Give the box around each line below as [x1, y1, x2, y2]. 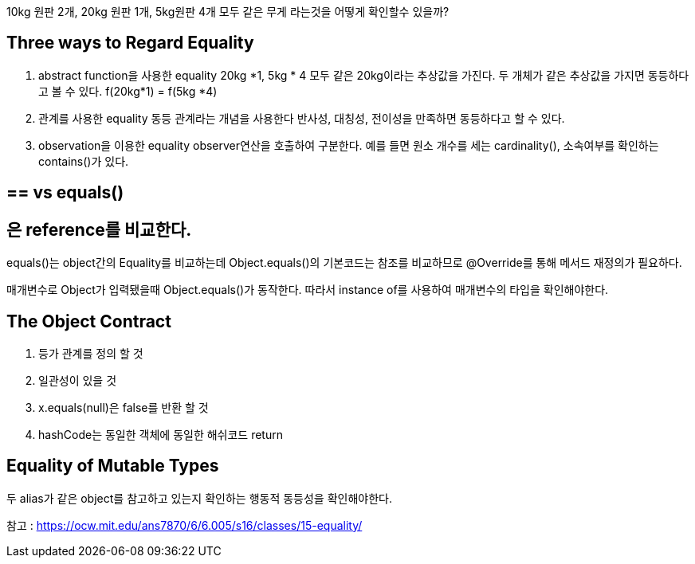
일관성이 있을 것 [38, 373, 117, 387]
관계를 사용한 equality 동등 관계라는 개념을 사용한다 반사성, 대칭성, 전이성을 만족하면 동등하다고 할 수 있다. [38, 111, 565, 125]
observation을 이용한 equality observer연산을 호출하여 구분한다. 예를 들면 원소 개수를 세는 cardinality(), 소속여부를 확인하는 [38, 138, 659, 152]
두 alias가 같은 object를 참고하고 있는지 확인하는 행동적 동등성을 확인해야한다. [6, 491, 392, 505]
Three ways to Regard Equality [6, 33, 254, 53]
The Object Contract [6, 311, 171, 331]
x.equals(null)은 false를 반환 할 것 [38, 400, 209, 414]
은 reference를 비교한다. [6, 219, 192, 240]
